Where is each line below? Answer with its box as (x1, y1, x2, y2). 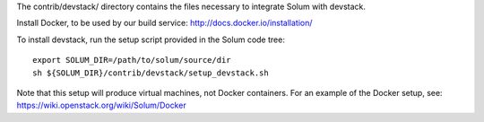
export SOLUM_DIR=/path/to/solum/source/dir (32, 55, 232, 65)
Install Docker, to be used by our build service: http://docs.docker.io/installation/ (16, 18, 313, 29)
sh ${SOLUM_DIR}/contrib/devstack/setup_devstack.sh (32, 67, 269, 78)
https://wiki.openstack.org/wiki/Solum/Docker (16, 100, 187, 111)
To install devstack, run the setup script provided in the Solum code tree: (16, 34, 286, 45)
